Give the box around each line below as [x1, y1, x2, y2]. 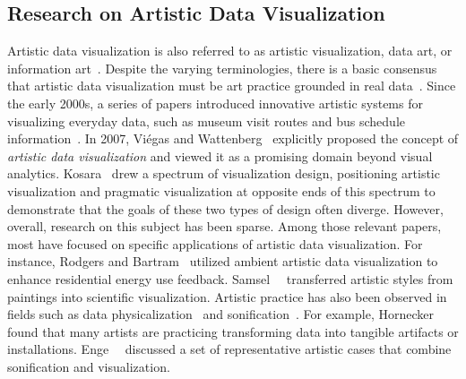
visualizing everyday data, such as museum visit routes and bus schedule [7, 111, 406, 130]
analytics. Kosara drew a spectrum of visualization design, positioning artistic [7, 164, 440, 183]
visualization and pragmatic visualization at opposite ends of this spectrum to [7, 181, 436, 200]
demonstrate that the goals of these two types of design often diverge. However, [7, 199, 444, 218]
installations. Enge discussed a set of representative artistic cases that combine [7, 340, 452, 358]
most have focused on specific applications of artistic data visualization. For [7, 234, 423, 253]
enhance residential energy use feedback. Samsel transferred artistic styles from [7, 269, 453, 288]
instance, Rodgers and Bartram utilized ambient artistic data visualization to [7, 252, 438, 271]
